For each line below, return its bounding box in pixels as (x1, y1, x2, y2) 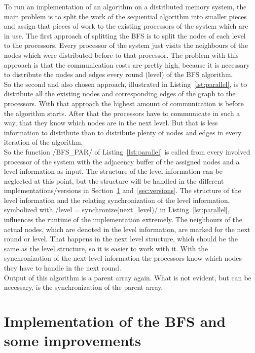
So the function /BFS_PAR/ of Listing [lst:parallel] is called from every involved (4, 146, 251, 157)
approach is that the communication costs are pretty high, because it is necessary (4, 59, 250, 70)
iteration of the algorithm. (4, 137, 83, 147)
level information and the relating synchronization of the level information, (4, 195, 230, 205)
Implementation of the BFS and (4, 311, 226, 331)
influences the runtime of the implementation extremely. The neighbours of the (4, 214, 242, 225)
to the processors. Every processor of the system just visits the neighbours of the (4, 40, 248, 50)
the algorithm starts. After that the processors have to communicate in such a (4, 108, 240, 118)
